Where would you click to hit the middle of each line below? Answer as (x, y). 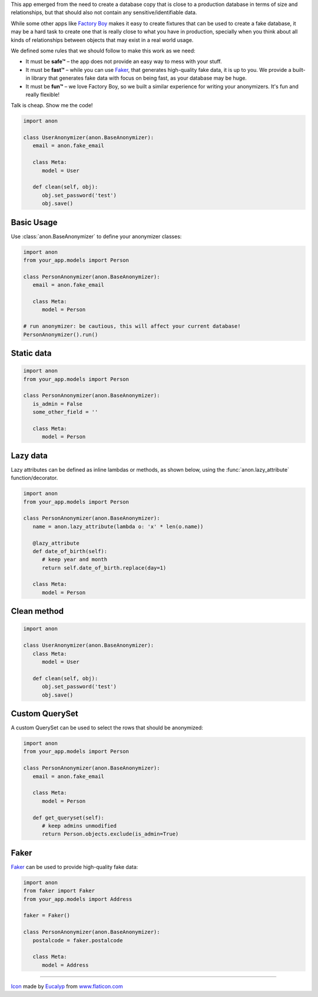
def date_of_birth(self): (70, 551)
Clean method (37, 611)
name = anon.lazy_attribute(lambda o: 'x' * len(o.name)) (118, 527)
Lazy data (29, 455)
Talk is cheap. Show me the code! (52, 106)
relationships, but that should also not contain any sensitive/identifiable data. (104, 12)
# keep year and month (75, 560)
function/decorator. (34, 478)
